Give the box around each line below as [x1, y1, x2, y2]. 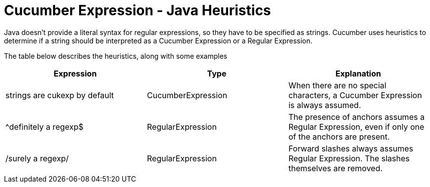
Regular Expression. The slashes [288, 153, 410, 163]
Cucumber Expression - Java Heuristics [4, 2, 271, 19]
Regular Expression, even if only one [288, 121, 425, 132]
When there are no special [288, 80, 386, 90]
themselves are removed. [288, 163, 383, 173]
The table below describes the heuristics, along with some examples [4, 51, 228, 60]
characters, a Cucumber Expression [288, 90, 422, 100]
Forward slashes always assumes [288, 143, 413, 153]
